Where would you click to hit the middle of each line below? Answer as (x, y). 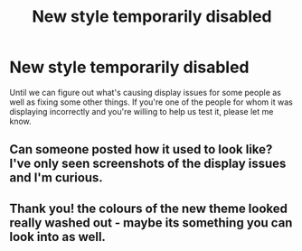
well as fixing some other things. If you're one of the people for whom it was (151, 102)
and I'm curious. (57, 178)
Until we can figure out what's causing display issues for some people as (146, 92)
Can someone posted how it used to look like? (141, 149)
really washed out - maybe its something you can (151, 223)
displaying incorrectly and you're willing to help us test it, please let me (142, 111)
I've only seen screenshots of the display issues (148, 164)
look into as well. (58, 237)
